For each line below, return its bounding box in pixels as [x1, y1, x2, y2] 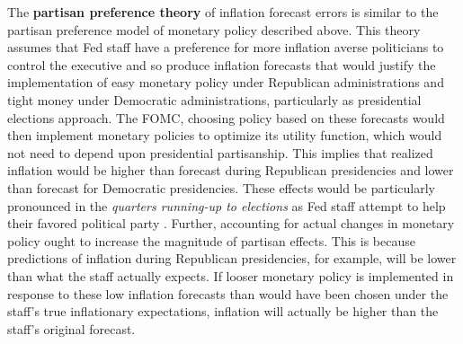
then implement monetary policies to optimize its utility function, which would [7, 126, 442, 145]
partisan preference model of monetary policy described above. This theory [7, 20, 421, 39]
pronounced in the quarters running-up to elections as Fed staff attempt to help [7, 196, 446, 215]
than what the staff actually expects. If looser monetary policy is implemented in [7, 266, 454, 285]
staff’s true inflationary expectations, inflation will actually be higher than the [7, 302, 439, 321]
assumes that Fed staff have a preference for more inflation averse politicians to [7, 38, 444, 57]
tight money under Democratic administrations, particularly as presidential [7, 90, 422, 109]
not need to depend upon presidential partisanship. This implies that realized [7, 143, 433, 162]
